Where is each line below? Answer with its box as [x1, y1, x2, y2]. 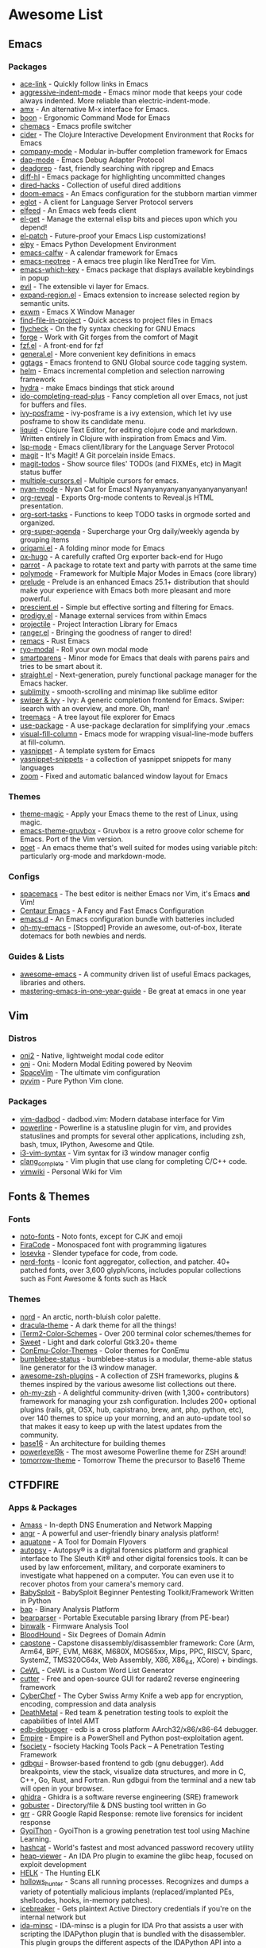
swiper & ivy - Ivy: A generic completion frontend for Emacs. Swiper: [19, 695, 245, 705]
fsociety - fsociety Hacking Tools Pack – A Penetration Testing [19, 1741, 225, 1751]
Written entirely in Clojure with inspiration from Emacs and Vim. [19, 433, 227, 443]
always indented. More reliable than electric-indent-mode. [19, 95, 210, 105]
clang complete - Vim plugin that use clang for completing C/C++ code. [19, 1156, 248, 1168]
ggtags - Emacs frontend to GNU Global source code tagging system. [19, 358, 248, 367]
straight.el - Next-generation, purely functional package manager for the [19, 670, 257, 679]
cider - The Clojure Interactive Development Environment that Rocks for [19, 129, 255, 139]
